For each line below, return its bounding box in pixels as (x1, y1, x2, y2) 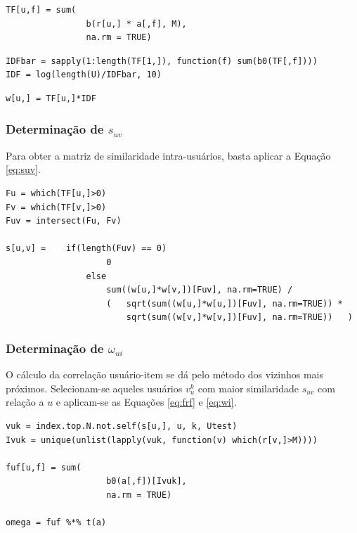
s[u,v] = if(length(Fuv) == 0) (6, 243, 167, 254)
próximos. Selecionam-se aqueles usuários (6, 380, 183, 395)
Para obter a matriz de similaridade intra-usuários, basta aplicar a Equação (6, 148, 331, 162)
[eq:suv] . (6, 162, 41, 176)
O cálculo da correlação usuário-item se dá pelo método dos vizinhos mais (6, 367, 323, 382)
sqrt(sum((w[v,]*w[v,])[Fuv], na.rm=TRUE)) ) (126, 312, 353, 323)
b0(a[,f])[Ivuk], (106, 476, 187, 487)
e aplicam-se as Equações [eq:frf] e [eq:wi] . (56, 394, 237, 409)
